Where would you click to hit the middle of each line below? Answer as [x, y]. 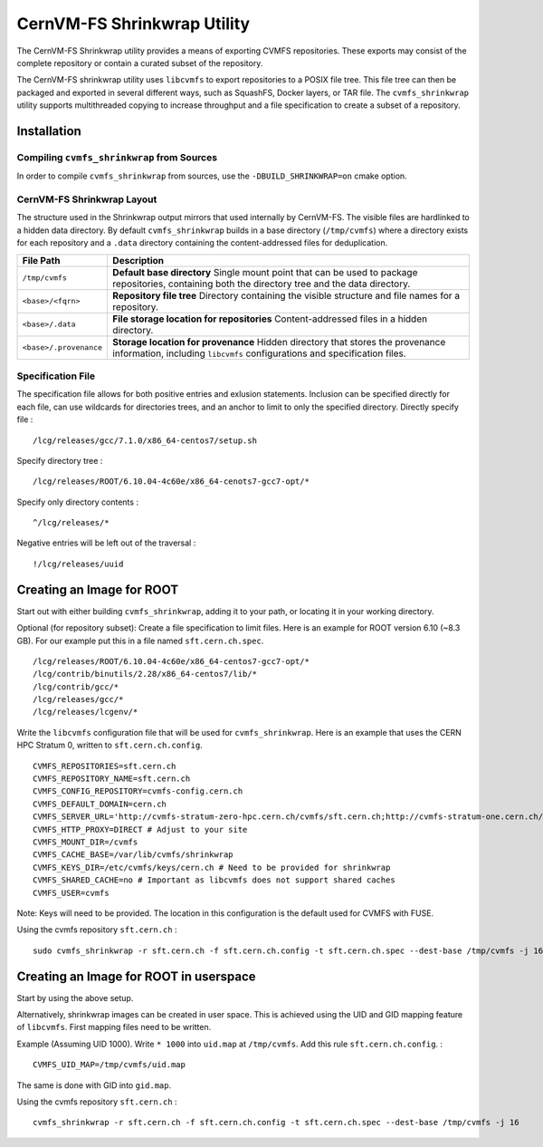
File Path [41, 260]
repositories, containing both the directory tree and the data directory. [262, 284]
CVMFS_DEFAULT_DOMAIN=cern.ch [100, 804]
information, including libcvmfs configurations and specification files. [259, 353]
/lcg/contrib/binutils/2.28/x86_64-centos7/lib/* [145, 674]
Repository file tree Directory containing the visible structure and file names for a [286, 295]
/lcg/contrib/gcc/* [76, 687]
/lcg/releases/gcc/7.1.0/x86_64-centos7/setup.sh [145, 440]
